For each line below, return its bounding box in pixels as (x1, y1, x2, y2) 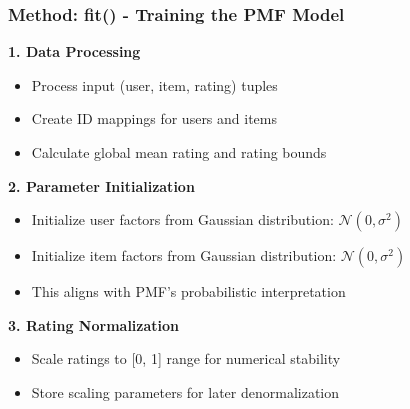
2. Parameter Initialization (8, 175, 195, 196)
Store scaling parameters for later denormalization (31, 381, 340, 402)
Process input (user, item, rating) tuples (31, 74, 278, 95)
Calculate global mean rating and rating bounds (31, 142, 327, 162)
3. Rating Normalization (8, 314, 180, 335)
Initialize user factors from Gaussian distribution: (31, 209, 334, 230)
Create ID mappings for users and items (31, 108, 278, 129)
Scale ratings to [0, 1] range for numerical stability (31, 348, 341, 369)
